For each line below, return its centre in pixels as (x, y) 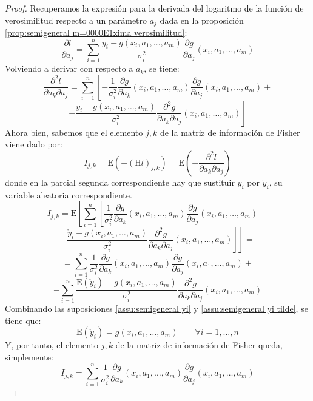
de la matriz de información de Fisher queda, (199, 345)
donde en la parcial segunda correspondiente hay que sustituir (120, 182)
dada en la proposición (202, 20)
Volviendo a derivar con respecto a (69, 68)
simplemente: (29, 357)
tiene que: (23, 320)
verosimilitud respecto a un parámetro (76, 20)
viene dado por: (34, 144)
